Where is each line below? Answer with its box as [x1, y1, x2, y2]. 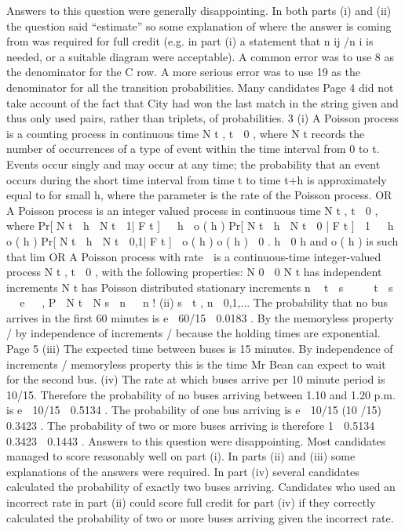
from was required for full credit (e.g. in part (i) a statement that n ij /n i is [6, 33, 374, 49]
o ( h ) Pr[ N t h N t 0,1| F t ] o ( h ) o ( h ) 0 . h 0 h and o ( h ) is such [6, 232, 399, 249]
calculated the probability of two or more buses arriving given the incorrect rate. [6, 509, 394, 526]
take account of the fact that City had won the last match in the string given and [6, 94, 399, 111]
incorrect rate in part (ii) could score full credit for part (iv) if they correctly [6, 494, 376, 510]
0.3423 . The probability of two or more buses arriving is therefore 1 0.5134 [6, 417, 375, 434]
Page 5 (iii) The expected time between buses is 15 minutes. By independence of [6, 340, 393, 357]
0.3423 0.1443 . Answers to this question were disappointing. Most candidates [6, 432, 386, 449]
